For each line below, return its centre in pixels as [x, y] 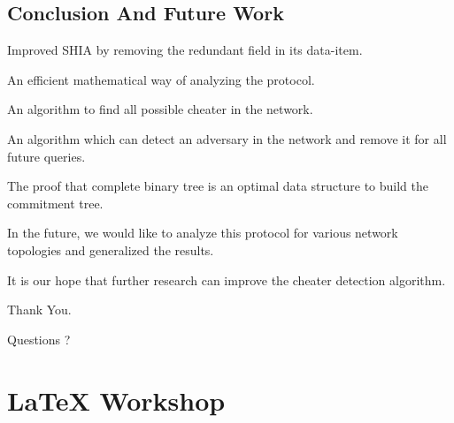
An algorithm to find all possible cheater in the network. [160, 109]
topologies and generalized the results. [111, 249]
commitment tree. [55, 203]
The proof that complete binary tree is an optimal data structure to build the [218, 186]
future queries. [46, 156]
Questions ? [39, 339]
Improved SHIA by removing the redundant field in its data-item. [185, 50]
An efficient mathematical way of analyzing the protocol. [161, 79]
